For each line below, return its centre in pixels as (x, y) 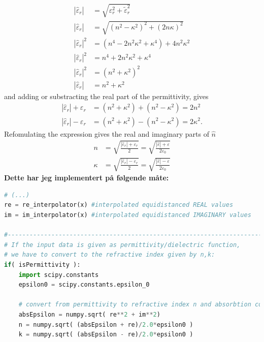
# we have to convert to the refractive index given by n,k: (110, 255)
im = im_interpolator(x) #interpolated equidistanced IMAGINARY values (128, 215)
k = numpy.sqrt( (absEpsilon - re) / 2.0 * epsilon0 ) (106, 335)
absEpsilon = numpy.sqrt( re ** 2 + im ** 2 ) (89, 314)
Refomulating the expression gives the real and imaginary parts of (107, 133)
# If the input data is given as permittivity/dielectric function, (122, 245)
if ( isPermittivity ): (42, 265)
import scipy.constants (59, 275)
